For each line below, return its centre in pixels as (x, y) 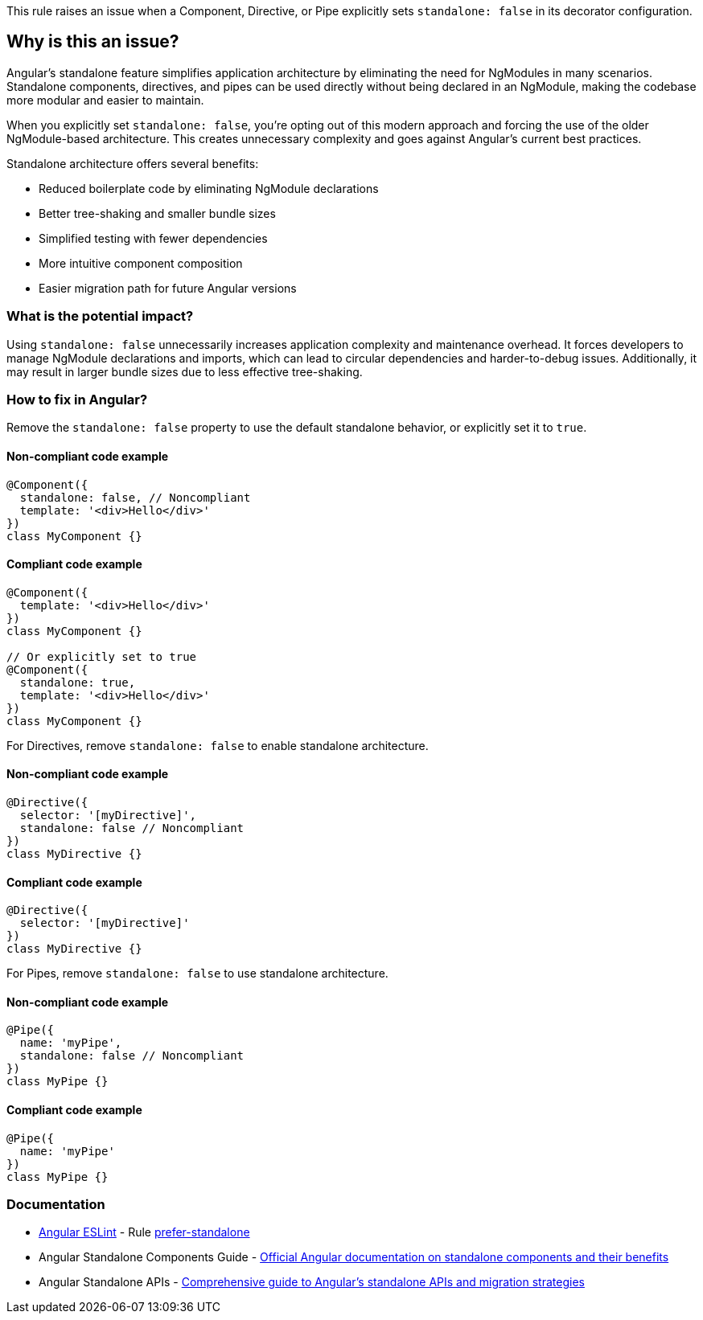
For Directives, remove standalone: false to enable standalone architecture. (218, 745)
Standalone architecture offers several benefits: (133, 163)
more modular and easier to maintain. (105, 100)
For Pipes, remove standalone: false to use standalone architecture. (197, 974)
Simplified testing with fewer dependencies (153, 238)
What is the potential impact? (100, 316)
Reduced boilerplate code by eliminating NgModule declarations (209, 188)
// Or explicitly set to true (102, 656)
